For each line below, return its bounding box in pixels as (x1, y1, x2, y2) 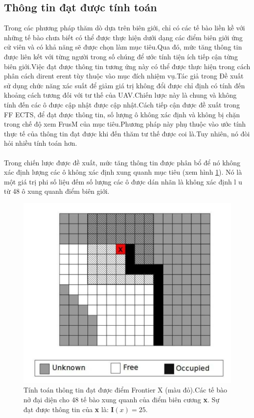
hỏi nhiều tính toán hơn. (4, 138, 77, 148)
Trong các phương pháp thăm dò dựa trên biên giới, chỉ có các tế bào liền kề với (4, 23, 245, 33)
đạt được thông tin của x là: (23, 404, 109, 414)
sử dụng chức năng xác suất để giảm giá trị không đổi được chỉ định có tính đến (4, 80, 245, 90)
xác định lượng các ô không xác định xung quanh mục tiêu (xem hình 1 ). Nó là (4, 167, 242, 177)
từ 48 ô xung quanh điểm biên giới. (4, 186, 110, 196)
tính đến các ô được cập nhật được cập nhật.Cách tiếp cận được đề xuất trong (4, 99, 240, 109)
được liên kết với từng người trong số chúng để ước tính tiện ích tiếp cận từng (4, 51, 238, 61)
